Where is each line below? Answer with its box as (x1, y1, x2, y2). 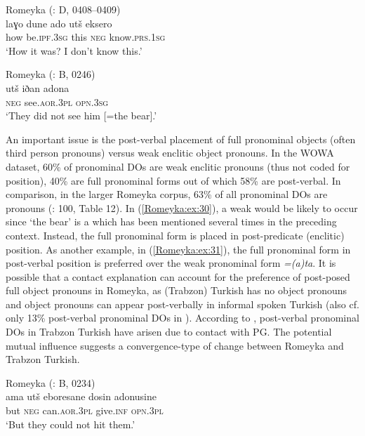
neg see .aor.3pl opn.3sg (6, 94, 109, 109)
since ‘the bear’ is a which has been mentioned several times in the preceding (6, 214, 337, 229)
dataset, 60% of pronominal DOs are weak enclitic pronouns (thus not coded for (6, 159, 350, 173)
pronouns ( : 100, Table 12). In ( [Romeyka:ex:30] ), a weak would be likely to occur (6, 200, 358, 215)
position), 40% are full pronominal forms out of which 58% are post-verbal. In (6, 173, 341, 187)
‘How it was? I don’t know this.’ (6, 43, 142, 58)
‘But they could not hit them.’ (6, 416, 135, 431)
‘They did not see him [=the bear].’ (6, 108, 157, 123)
